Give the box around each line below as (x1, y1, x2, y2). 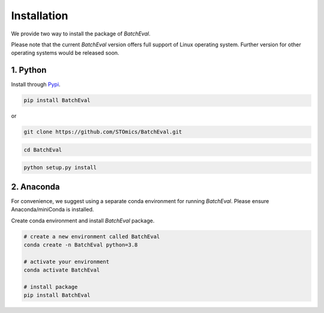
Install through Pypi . (11, 81, 61, 88)
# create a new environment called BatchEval (23, 233, 160, 240)
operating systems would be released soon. (11, 49, 119, 56)
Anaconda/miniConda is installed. (11, 206, 94, 213)
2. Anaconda (11, 181, 60, 192)
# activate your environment (23, 258, 110, 265)
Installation (11, 9, 68, 22)
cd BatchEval (23, 146, 62, 153)
